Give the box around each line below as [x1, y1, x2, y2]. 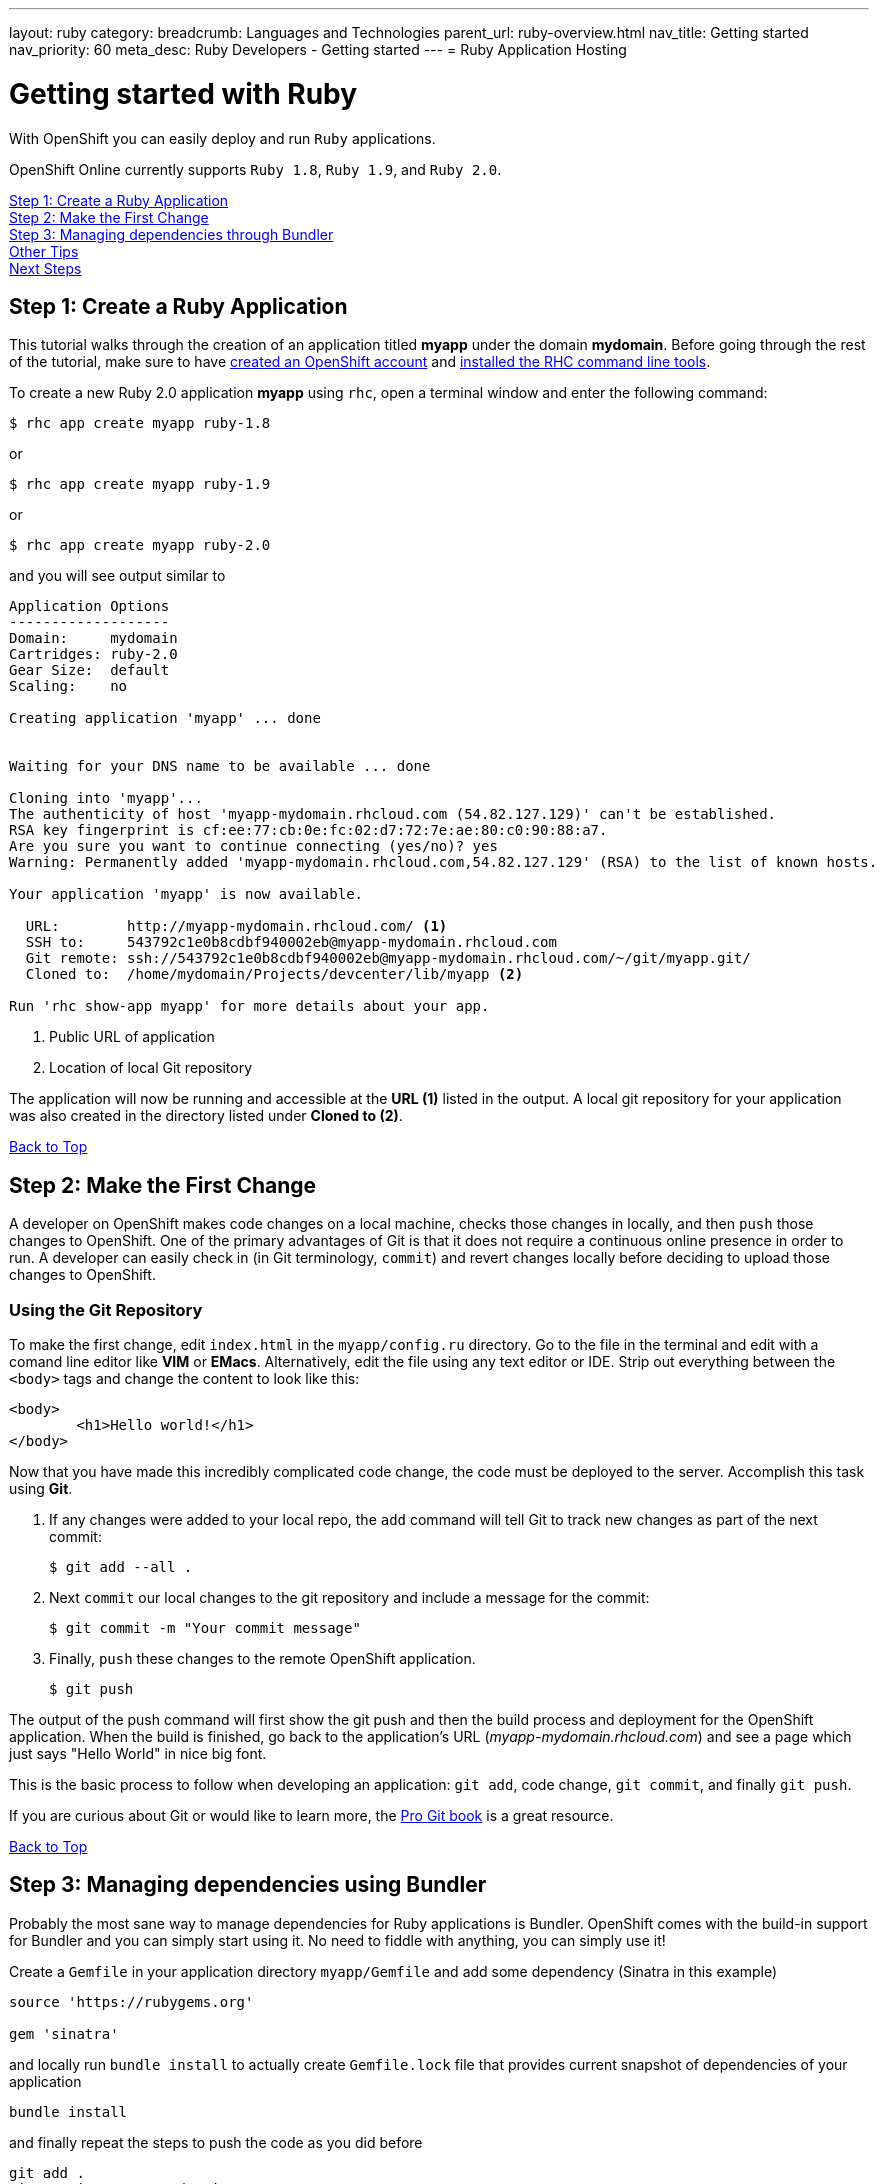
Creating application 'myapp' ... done [9, 710, 321, 727]
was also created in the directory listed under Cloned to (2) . [9, 1107, 403, 1125]
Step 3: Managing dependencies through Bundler [9, 225, 334, 243]
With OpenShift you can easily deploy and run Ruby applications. [9, 129, 436, 147]
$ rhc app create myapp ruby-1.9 [9, 476, 271, 493]
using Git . [9, 1479, 73, 1497]
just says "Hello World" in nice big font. [9, 1744, 267, 1762]
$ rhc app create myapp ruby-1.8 [9, 415, 271, 432]
